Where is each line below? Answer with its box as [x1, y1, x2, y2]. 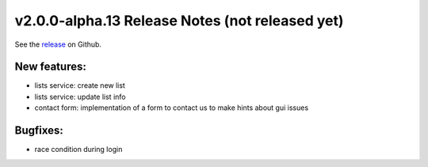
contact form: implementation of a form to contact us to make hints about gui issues [34, 103, 309, 112]
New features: [14, 60, 86, 74]
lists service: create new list [34, 81, 126, 90]
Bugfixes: [14, 123, 63, 138]
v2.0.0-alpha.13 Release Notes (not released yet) [14, 12, 344, 29]
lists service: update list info [34, 92, 126, 101]
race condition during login [34, 145, 123, 154]
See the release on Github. [14, 40, 102, 49]
